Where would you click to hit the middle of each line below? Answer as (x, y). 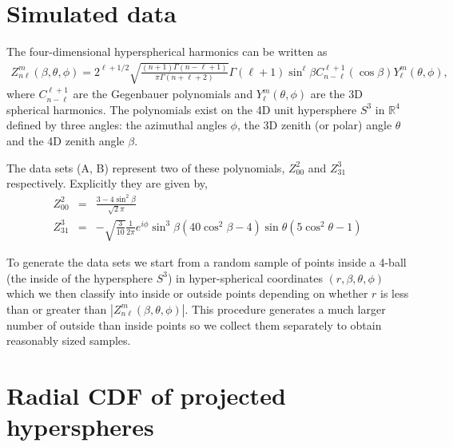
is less (395, 293)
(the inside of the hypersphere (80, 277)
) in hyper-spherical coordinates (245, 277)
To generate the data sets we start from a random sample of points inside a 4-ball (207, 262)
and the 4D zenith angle (66, 141)
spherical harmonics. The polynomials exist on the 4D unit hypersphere (182, 109)
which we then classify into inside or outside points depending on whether (187, 293)
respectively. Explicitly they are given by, (107, 183)
